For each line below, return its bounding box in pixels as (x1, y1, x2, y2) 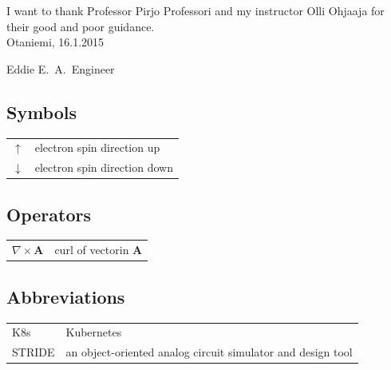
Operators (6, 201, 91, 226)
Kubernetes (65, 324, 122, 340)
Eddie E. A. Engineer (6, 60, 115, 77)
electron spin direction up (34, 139, 160, 156)
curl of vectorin (54, 241, 129, 258)
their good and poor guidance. (6, 18, 155, 34)
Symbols (6, 99, 77, 124)
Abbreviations (6, 284, 125, 308)
